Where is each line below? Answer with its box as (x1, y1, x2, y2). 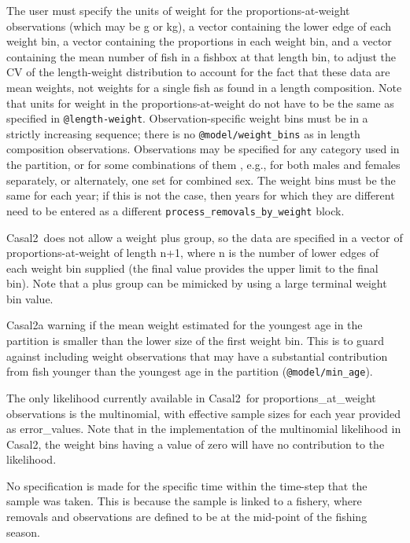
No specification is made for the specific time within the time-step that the (6, 477, 368, 493)
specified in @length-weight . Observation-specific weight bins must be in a (6, 110, 368, 127)
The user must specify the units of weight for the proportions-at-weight (6, 2, 350, 18)
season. (6, 523, 40, 540)
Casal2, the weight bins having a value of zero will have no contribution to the (6, 435, 385, 452)
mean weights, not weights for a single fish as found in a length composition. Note (6, 79, 402, 95)
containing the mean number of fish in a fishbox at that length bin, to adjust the (6, 48, 396, 64)
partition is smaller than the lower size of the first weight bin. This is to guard (6, 332, 385, 349)
